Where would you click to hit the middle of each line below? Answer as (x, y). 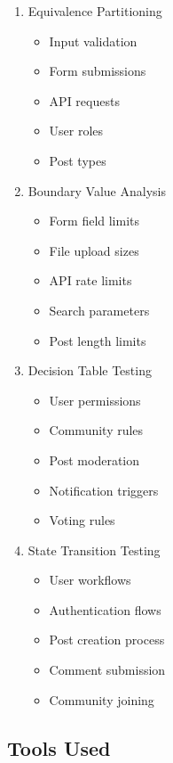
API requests (84, 100)
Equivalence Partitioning (95, 11)
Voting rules (82, 520)
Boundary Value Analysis (97, 190)
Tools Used (59, 747)
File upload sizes (94, 250)
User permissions (95, 400)
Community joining (102, 699)
